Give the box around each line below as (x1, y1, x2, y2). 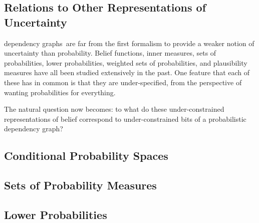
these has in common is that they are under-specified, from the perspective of (4, 77, 242, 87)
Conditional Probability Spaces (4, 148, 168, 163)
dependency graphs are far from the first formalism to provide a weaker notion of (4, 38, 254, 48)
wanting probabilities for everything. (4, 87, 116, 97)
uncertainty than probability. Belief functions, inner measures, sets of (4, 48, 216, 58)
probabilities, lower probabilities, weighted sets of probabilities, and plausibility (4, 57, 247, 68)
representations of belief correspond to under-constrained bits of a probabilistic (4, 113, 246, 124)
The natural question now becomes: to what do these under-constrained (4, 104, 224, 114)
